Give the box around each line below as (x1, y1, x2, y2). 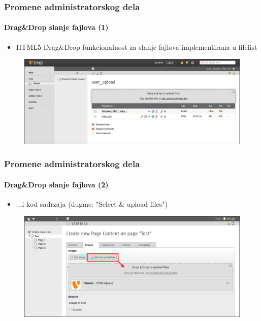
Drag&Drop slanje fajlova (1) (4, 22, 109, 33)
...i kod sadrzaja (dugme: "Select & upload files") (16, 198, 168, 209)
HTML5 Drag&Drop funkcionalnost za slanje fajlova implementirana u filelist (16, 41, 257, 52)
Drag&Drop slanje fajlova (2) (4, 179, 109, 189)
